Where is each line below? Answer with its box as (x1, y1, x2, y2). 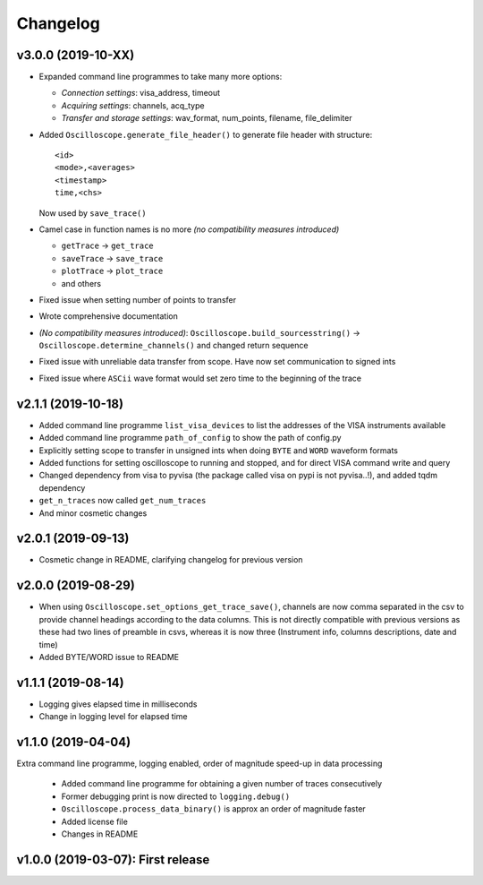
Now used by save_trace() (38, 207, 147, 219)
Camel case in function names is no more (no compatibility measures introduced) (38, 224, 340, 235)
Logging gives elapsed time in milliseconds (38, 699, 198, 709)
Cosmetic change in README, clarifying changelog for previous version (38, 554, 303, 565)
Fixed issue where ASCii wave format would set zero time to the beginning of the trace (38, 373, 362, 383)
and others (61, 278, 102, 288)
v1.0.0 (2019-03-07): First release (16, 852, 210, 867)
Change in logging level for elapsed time (38, 711, 188, 722)
